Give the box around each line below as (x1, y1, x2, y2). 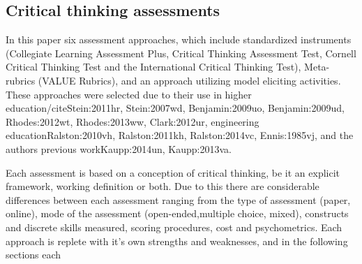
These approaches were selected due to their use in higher (6, 87, 252, 101)
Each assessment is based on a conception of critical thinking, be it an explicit (6, 165, 340, 179)
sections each (6, 247, 61, 262)
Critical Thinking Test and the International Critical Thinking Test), (6, 59, 301, 74)
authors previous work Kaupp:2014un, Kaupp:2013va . (6, 141, 232, 156)
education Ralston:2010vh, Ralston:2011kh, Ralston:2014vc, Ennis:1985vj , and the (6, 128, 354, 142)
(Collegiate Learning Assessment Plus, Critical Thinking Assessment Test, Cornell (6, 45, 356, 60)
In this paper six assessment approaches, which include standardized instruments (6, 32, 352, 47)
